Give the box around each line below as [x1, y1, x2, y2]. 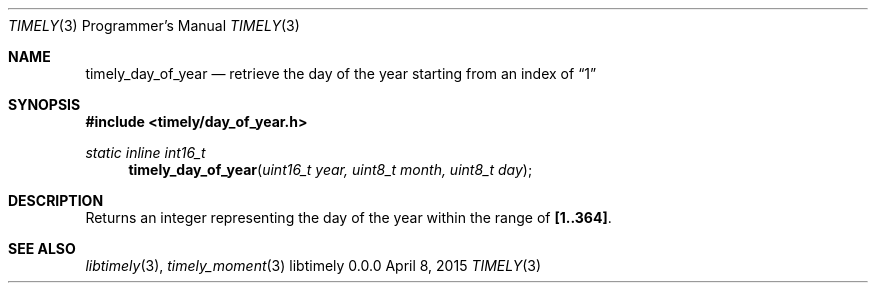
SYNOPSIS [8, 96, 81, 113]
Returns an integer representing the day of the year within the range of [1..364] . [85, 209, 612, 226]
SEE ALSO [8, 240, 76, 257]
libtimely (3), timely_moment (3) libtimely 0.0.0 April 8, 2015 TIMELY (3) [85, 257, 542, 274]
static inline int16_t [85, 144, 206, 161]
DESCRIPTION [8, 192, 104, 209]
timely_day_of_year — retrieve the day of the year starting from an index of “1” [85, 65, 597, 82]
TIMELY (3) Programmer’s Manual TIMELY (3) [8, 17, 300, 34]
